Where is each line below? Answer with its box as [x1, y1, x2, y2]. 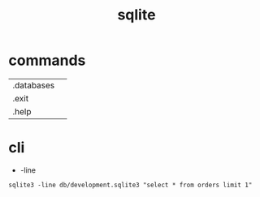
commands [8, 51, 86, 70]
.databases [12, 79, 55, 91]
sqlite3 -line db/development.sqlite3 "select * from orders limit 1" [8, 181, 253, 189]
